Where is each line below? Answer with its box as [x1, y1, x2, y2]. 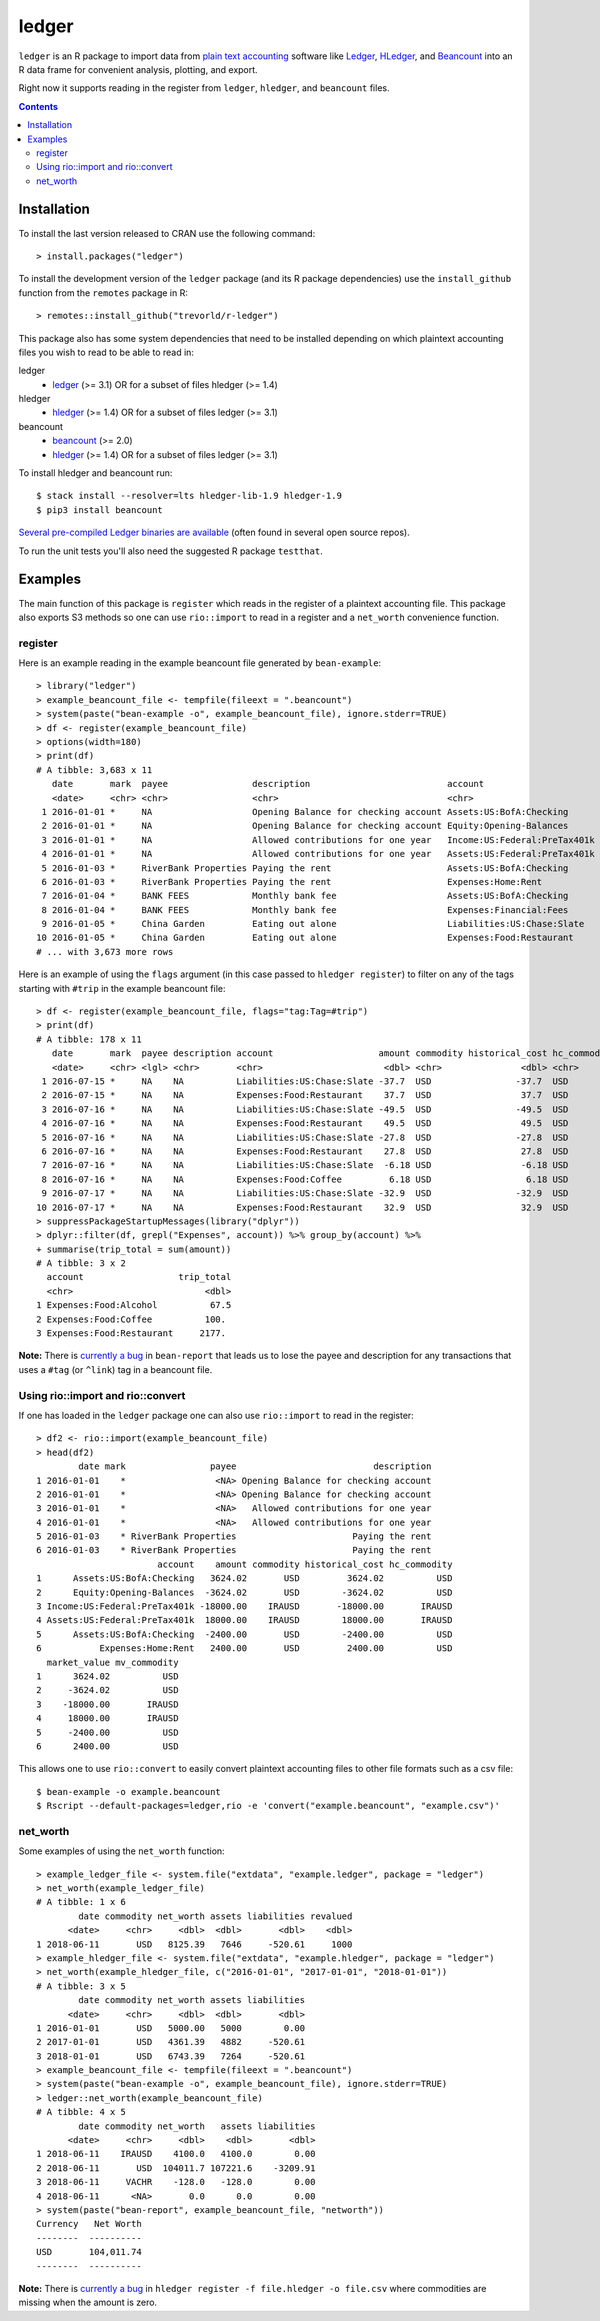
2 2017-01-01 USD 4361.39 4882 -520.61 [36, 2036, 305, 2048]
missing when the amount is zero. [18, 2296, 158, 2309]
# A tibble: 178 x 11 [36, 1033, 142, 1045]
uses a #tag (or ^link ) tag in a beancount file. [18, 1363, 213, 1375]
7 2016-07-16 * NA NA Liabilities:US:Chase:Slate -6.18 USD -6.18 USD [41, 1160, 569, 1171]
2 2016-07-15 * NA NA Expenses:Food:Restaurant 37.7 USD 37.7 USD [41, 1090, 569, 1101]
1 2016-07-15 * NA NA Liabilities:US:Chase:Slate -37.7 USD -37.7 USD [41, 1075, 569, 1087]
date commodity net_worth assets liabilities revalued [78, 1910, 353, 1922]
